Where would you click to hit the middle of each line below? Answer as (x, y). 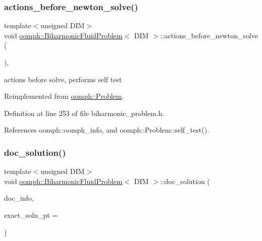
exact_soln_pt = (31, 215)
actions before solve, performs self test (63, 79)
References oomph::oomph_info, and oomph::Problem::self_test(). (107, 130)
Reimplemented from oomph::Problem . (64, 96)
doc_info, (19, 198)
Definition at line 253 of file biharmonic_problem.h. (84, 113)
